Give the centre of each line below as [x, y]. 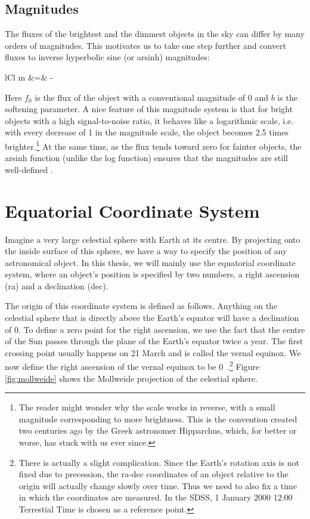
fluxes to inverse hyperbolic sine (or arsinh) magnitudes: [107, 57]
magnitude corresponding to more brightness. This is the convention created [158, 418]
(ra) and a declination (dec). [57, 285]
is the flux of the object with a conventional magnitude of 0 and [152, 97]
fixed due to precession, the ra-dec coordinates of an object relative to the [154, 474]
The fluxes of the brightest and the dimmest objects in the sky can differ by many [155, 34]
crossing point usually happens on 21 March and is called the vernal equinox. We [153, 352]
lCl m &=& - [29, 77]
